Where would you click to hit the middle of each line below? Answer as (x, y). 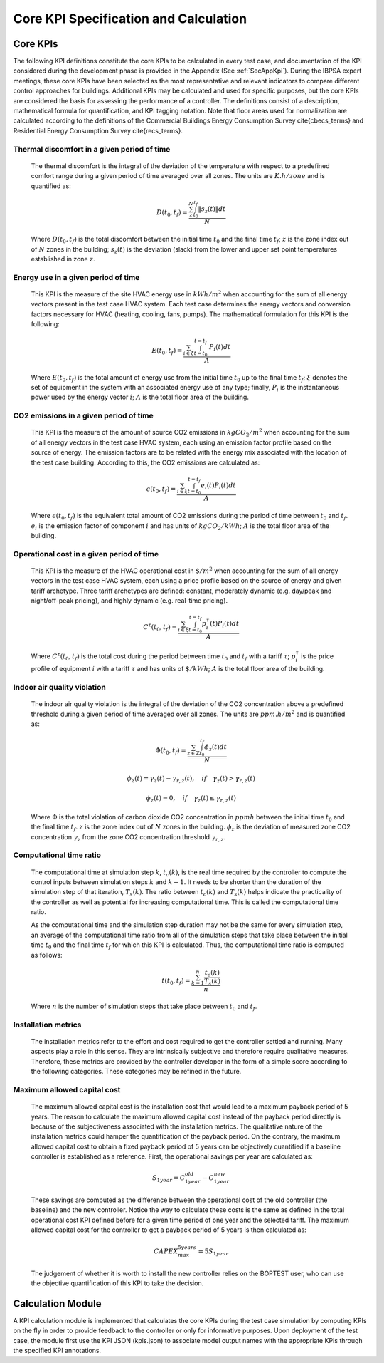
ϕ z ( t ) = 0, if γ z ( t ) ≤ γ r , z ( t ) (191, 799)
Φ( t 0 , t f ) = (171, 751)
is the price (318, 656)
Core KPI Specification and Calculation (130, 19)
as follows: (47, 955)
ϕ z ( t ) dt (215, 748)
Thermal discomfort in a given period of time (92, 149)
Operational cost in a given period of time (86, 554)
